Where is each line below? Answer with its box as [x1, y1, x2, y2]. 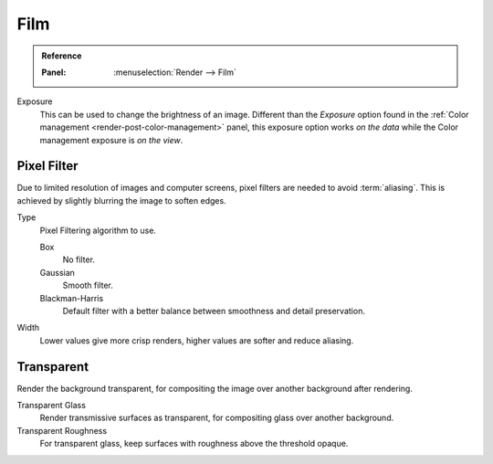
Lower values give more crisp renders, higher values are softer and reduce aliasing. [39, 334, 354, 346]
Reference [41, 50, 82, 61]
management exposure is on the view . [39, 134, 184, 145]
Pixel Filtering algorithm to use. [39, 225, 157, 236]
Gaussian [39, 267, 75, 278]
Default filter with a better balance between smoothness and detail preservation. [62, 305, 365, 316]
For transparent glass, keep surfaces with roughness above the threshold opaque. [39, 438, 349, 449]
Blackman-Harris [39, 292, 104, 303]
